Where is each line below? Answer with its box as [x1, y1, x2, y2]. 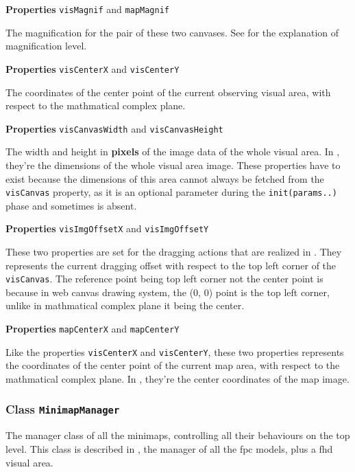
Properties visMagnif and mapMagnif [5, 2, 170, 16]
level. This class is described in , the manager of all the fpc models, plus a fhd [5, 441, 333, 456]
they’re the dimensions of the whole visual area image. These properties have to [5, 157, 341, 172]
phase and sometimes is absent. [5, 198, 137, 212]
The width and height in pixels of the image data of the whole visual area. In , [5, 144, 340, 159]
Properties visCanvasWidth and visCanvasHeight [5, 121, 223, 135]
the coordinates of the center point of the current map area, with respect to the [5, 358, 340, 372]
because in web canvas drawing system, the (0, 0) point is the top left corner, [5, 284, 330, 299]
